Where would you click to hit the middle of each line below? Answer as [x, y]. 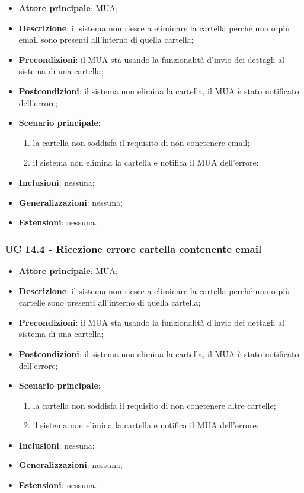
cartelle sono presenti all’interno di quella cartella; [110, 302]
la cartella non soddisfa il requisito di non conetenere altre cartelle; [154, 405]
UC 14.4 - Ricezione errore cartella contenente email [133, 248]
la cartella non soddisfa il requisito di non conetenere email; [141, 142]
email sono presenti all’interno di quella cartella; [106, 39]
